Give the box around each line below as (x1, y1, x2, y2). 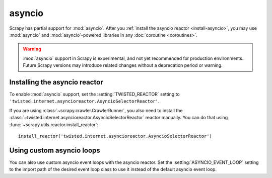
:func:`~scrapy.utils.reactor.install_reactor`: (9, 121, 99, 128)
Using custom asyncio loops (9, 146, 100, 154)
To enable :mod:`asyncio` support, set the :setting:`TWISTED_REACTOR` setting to (9, 91, 180, 98)
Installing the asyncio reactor (9, 78, 103, 86)
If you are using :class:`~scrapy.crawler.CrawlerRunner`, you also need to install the (9, 107, 183, 113)
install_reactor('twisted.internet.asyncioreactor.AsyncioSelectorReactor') (18, 133, 213, 139)
